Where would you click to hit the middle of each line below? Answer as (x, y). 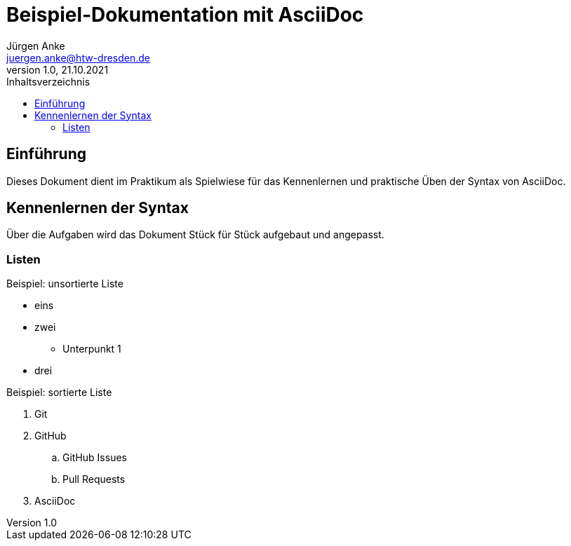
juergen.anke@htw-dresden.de (79, 57)
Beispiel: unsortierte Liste (65, 284)
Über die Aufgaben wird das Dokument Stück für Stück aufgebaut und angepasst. (195, 235)
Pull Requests (94, 479)
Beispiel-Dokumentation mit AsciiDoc (185, 15)
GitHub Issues (95, 458)
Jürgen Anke (36, 46)
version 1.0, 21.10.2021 (58, 69)
